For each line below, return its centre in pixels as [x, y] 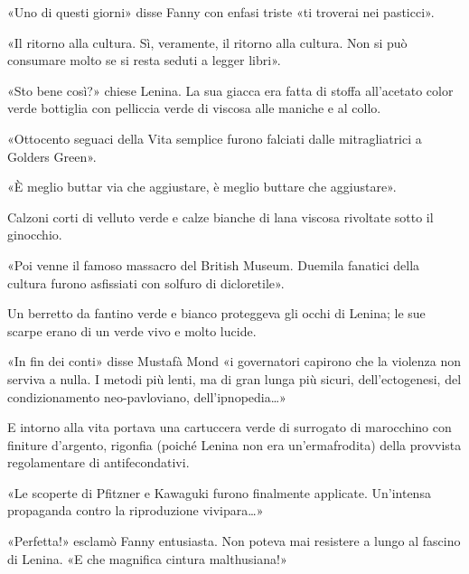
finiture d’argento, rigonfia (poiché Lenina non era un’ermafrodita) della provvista [234, 444]
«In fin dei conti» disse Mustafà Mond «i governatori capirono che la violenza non [234, 361]
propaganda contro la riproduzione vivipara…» [136, 510]
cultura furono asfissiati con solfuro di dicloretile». [146, 282]
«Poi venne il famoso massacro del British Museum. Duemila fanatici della [214, 264]
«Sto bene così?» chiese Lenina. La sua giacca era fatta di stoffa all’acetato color [230, 90]
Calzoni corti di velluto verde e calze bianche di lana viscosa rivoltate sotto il [220, 216]
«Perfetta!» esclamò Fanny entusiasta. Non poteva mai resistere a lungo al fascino [234, 541]
